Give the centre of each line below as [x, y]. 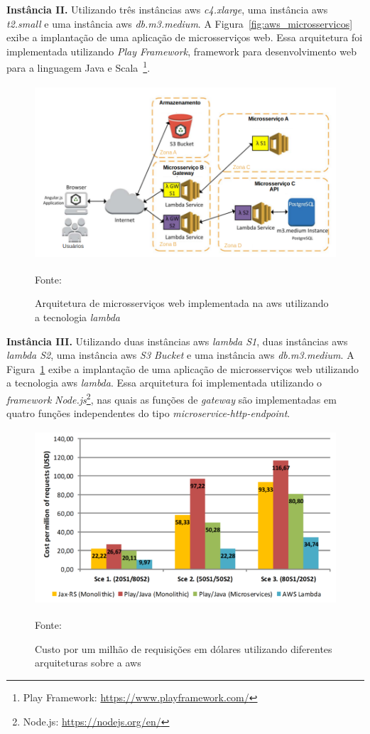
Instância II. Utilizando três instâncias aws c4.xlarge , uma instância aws [167, 9]
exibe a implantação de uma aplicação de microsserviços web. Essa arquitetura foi [185, 37]
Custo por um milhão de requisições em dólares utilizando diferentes [184, 648]
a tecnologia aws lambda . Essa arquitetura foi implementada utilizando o [164, 383]
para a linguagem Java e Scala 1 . [78, 67]
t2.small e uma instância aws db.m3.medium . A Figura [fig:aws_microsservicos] [180, 23]
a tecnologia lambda [78, 317]
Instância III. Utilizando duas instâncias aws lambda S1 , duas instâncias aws [177, 341]
